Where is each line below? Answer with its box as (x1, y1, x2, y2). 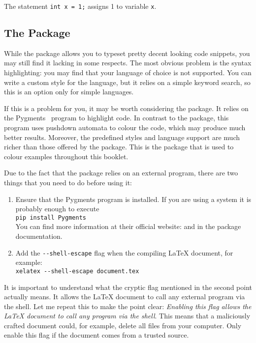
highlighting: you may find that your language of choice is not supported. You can (4, 67, 252, 78)
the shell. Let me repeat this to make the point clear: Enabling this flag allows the (4, 301, 252, 311)
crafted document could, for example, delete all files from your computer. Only (4, 320, 242, 330)
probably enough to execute (15, 203, 99, 214)
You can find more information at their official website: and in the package (15, 221, 241, 231)
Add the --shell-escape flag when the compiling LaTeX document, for (15, 247, 233, 257)
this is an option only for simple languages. (4, 86, 134, 97)
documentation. (15, 231, 63, 241)
